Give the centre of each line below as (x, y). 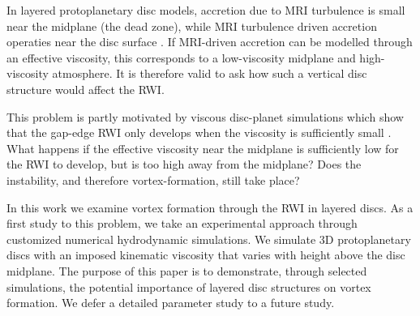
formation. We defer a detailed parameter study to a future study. (171, 303)
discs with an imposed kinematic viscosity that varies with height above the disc (206, 255)
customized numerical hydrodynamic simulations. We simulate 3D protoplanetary (209, 239)
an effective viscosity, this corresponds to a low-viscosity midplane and (181, 57)
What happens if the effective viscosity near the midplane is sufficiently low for (203, 148)
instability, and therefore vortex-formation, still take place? (153, 179)
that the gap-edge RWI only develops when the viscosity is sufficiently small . (199, 132)
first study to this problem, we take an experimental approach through (182, 223)
